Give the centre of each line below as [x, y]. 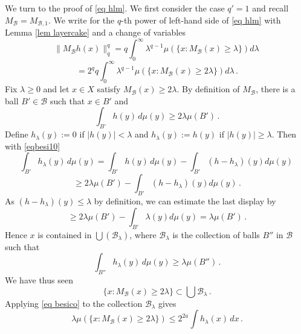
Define [17, 134]
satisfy [109, 89]
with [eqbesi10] [33, 146]
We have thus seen [39, 280]
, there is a [276, 89]
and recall [270, 8]
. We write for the [81, 20]
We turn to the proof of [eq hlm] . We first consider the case [115, 8]
